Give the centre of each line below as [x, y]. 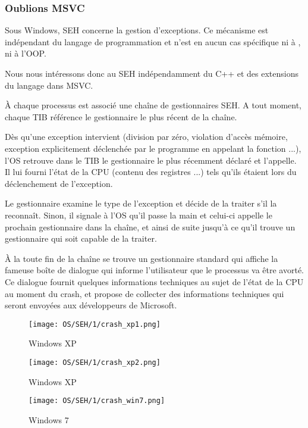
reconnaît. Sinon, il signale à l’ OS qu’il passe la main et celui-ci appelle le [139, 215]
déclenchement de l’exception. [59, 183]
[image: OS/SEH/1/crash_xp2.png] [95, 362]
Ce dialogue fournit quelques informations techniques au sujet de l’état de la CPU [154, 281]
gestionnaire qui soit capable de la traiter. [81, 238]
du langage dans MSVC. [49, 85]
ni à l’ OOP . [26, 53]
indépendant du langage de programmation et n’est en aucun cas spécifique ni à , [153, 41]
